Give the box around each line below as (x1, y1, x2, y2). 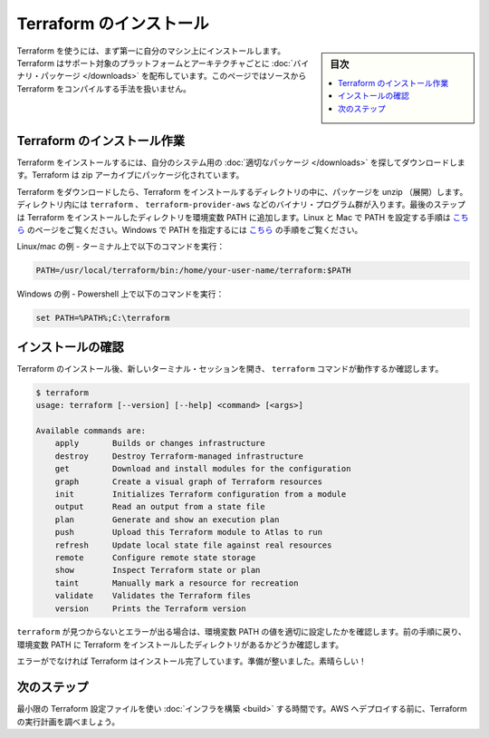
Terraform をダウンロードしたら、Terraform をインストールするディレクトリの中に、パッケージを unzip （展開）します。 (16, 186, 468, 197)
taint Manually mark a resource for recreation (54, 578, 299, 588)
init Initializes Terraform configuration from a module (54, 489, 347, 499)
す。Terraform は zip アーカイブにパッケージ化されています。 (16, 170, 244, 180)
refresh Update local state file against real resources (54, 539, 332, 550)
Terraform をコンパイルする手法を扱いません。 (16, 83, 192, 94)
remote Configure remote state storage (54, 552, 256, 562)
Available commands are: (35, 426, 147, 436)
